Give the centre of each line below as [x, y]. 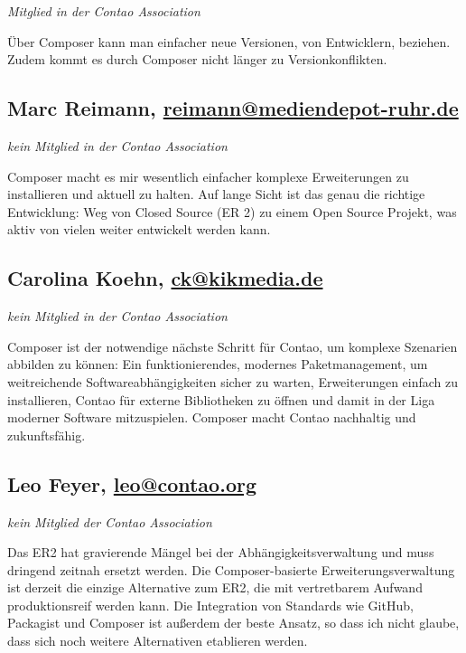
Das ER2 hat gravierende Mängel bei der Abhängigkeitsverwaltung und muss [221, 552]
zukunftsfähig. [47, 435]
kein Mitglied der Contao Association [110, 521]
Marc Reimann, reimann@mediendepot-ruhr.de [233, 108]
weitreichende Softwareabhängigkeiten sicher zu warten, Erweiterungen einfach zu [233, 381]
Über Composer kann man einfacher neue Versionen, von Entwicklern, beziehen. [229, 41]
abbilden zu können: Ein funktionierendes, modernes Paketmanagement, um [218, 364]
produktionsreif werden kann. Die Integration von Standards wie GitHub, [210, 605]
